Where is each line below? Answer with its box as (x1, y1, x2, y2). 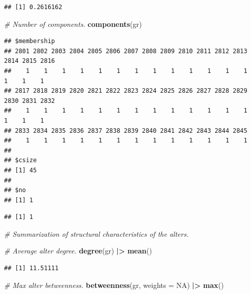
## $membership (4, 38, 55, 45)
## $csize (4, 157, 37, 164)
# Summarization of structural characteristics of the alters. (4, 228, 189, 239)
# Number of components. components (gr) (4, 18, 142, 29)
